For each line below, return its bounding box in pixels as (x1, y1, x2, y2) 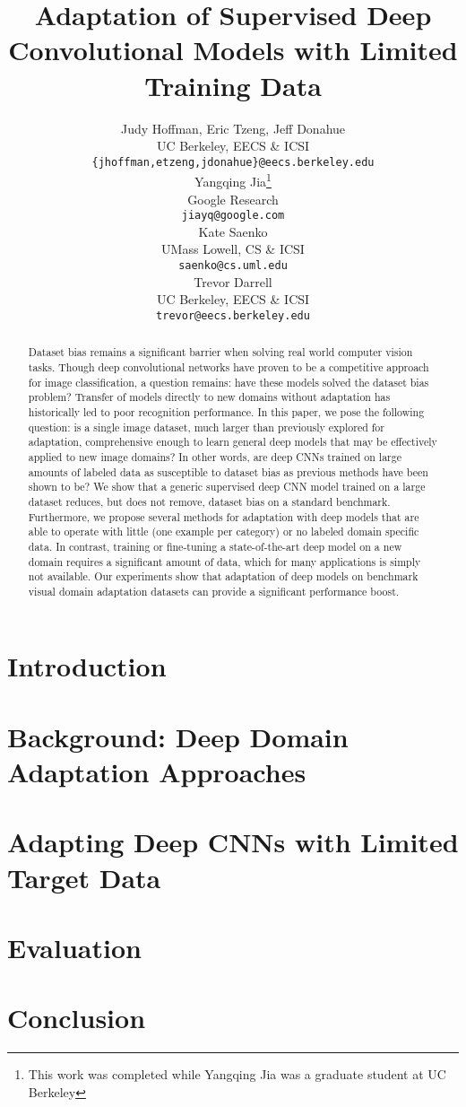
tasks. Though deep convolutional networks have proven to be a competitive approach (28, 359, 429, 374)
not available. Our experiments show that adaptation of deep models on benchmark (28, 569, 419, 584)
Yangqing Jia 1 (194, 170, 272, 190)
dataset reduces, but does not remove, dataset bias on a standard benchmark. (28, 493, 391, 509)
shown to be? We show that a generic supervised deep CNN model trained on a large (28, 479, 426, 494)
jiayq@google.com (181, 209, 285, 222)
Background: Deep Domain (7, 718, 349, 754)
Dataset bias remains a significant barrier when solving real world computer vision (28, 344, 413, 360)
